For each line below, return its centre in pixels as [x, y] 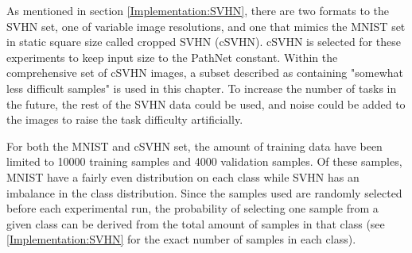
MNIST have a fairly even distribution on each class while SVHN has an [183, 176]
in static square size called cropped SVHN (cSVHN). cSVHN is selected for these [204, 42]
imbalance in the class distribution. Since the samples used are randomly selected [204, 192]
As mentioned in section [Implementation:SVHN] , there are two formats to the [198, 10]
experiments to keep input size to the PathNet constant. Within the [172, 57]
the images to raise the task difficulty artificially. [125, 119]
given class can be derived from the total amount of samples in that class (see [196, 223]
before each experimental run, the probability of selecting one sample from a [192, 208]
